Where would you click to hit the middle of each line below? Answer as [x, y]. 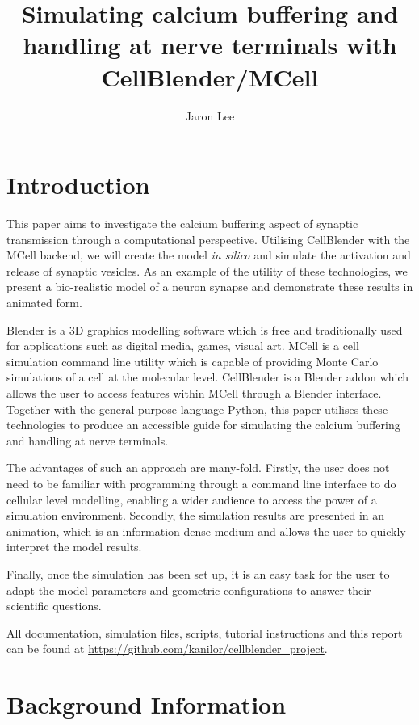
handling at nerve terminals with [210, 45]
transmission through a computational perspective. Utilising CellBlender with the [208, 239]
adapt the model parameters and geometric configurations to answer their [189, 590]
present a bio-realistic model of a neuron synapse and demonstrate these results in [210, 287]
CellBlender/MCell [210, 76]
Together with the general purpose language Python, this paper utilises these [197, 409]
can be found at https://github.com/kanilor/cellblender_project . [167, 649]
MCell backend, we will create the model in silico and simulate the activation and [209, 255]
